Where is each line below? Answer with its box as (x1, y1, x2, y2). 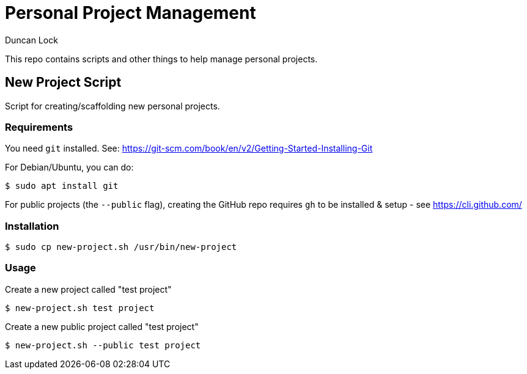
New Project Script (5, 75, 122, 90)
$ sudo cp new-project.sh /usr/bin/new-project (5, 242, 237, 252)
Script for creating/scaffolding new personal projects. (5, 100, 220, 111)
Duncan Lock (5, 34, 58, 45)
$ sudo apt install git (5, 181, 119, 191)
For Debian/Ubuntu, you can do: (5, 162, 134, 173)
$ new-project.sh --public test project (5, 340, 201, 350)
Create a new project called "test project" (5, 284, 172, 295)
